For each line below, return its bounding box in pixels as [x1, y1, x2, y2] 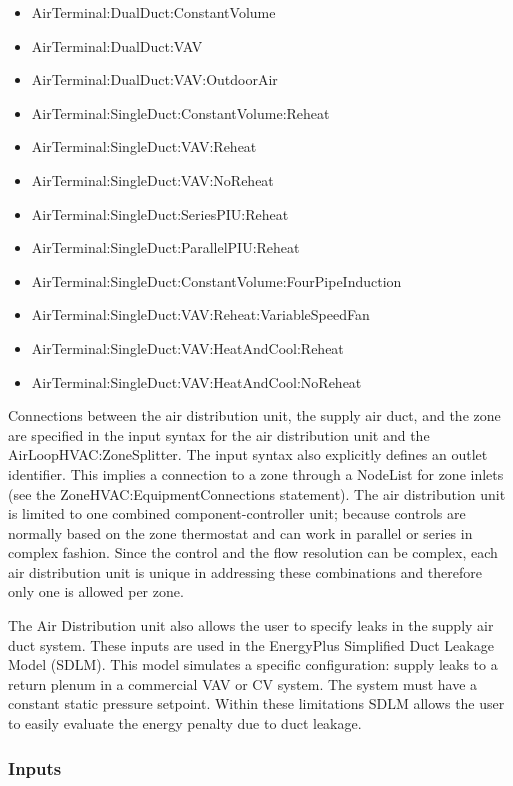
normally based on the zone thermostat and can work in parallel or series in [8, 522, 473, 543]
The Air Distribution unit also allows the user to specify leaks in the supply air [8, 615, 494, 636]
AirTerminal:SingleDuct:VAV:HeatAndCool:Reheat [31, 337, 344, 358]
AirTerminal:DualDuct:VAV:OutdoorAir [31, 69, 278, 90]
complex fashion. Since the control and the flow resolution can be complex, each [8, 542, 498, 563]
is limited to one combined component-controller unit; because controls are [8, 503, 466, 524]
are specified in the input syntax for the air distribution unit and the [8, 424, 430, 445]
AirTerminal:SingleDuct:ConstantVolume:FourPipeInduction [31, 270, 402, 291]
